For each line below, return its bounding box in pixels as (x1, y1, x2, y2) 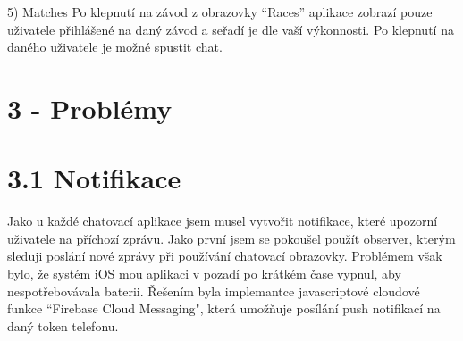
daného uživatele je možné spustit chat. (7, 37, 223, 56)
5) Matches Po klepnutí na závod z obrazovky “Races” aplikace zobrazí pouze (7, 3, 433, 21)
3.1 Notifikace (7, 160, 181, 196)
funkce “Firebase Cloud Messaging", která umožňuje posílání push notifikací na (7, 299, 441, 318)
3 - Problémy (7, 89, 173, 126)
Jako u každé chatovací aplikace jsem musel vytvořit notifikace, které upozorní (7, 212, 438, 230)
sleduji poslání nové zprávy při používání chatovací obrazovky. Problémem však (7, 246, 442, 265)
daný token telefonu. (7, 316, 119, 335)
